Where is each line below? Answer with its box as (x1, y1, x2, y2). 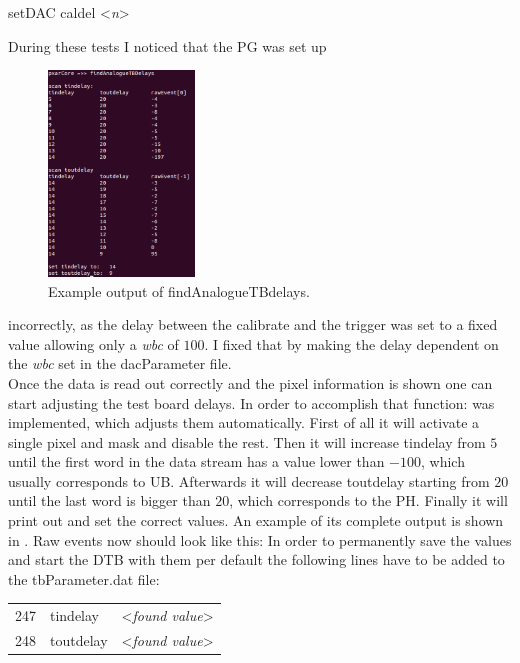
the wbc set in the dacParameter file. (8, 353, 232, 374)
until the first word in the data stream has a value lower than (8, 451, 385, 472)
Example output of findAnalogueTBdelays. (48, 280, 310, 301)
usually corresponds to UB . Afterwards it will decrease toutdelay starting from (8, 470, 490, 491)
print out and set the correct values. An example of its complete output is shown (8, 510, 504, 531)
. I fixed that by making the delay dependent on (204, 333, 499, 354)
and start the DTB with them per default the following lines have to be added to (8, 549, 505, 570)
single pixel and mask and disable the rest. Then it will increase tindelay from (8, 431, 486, 452)
